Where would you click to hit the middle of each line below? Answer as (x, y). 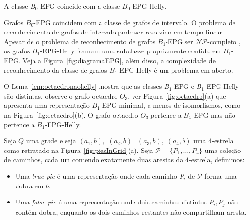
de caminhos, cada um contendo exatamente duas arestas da (94, 160)
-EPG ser (179, 41)
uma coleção (223, 150)
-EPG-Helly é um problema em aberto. (175, 70)
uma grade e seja (51, 141)
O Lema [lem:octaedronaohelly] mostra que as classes (83, 86)
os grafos (17, 51)
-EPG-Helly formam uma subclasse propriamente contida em (131, 51)
